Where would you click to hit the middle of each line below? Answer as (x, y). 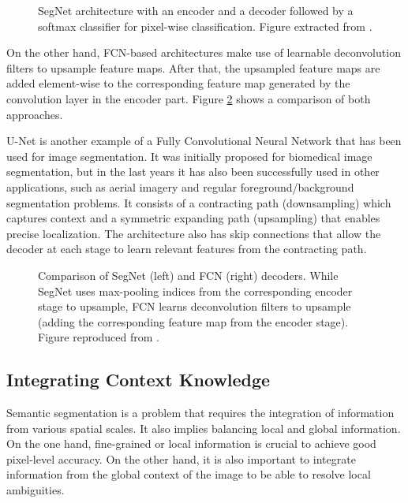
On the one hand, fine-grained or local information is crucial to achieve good (191, 443)
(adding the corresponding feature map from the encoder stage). (193, 321)
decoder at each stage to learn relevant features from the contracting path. (187, 249)
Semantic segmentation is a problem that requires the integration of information (200, 413)
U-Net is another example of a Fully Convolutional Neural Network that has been (204, 141)
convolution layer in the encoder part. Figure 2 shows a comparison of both (189, 98)
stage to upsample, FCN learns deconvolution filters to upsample (195, 306)
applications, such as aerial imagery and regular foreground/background (180, 186)
